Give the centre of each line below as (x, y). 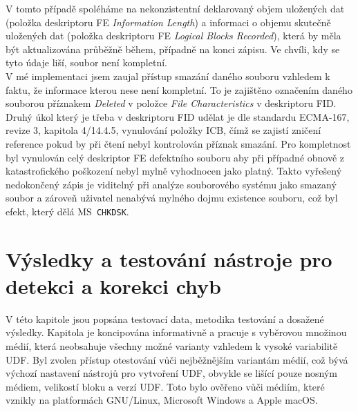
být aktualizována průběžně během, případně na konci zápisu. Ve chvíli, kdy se (173, 49)
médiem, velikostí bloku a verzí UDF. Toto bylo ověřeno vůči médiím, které (165, 386)
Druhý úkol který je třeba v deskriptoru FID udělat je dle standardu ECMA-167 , (178, 116)
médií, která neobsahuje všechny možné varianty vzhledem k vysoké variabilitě (172, 346)
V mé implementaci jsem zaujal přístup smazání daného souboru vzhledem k (168, 76)
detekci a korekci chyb (113, 285)
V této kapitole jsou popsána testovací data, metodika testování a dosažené (165, 318)
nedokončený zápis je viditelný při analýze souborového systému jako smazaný (171, 184)
